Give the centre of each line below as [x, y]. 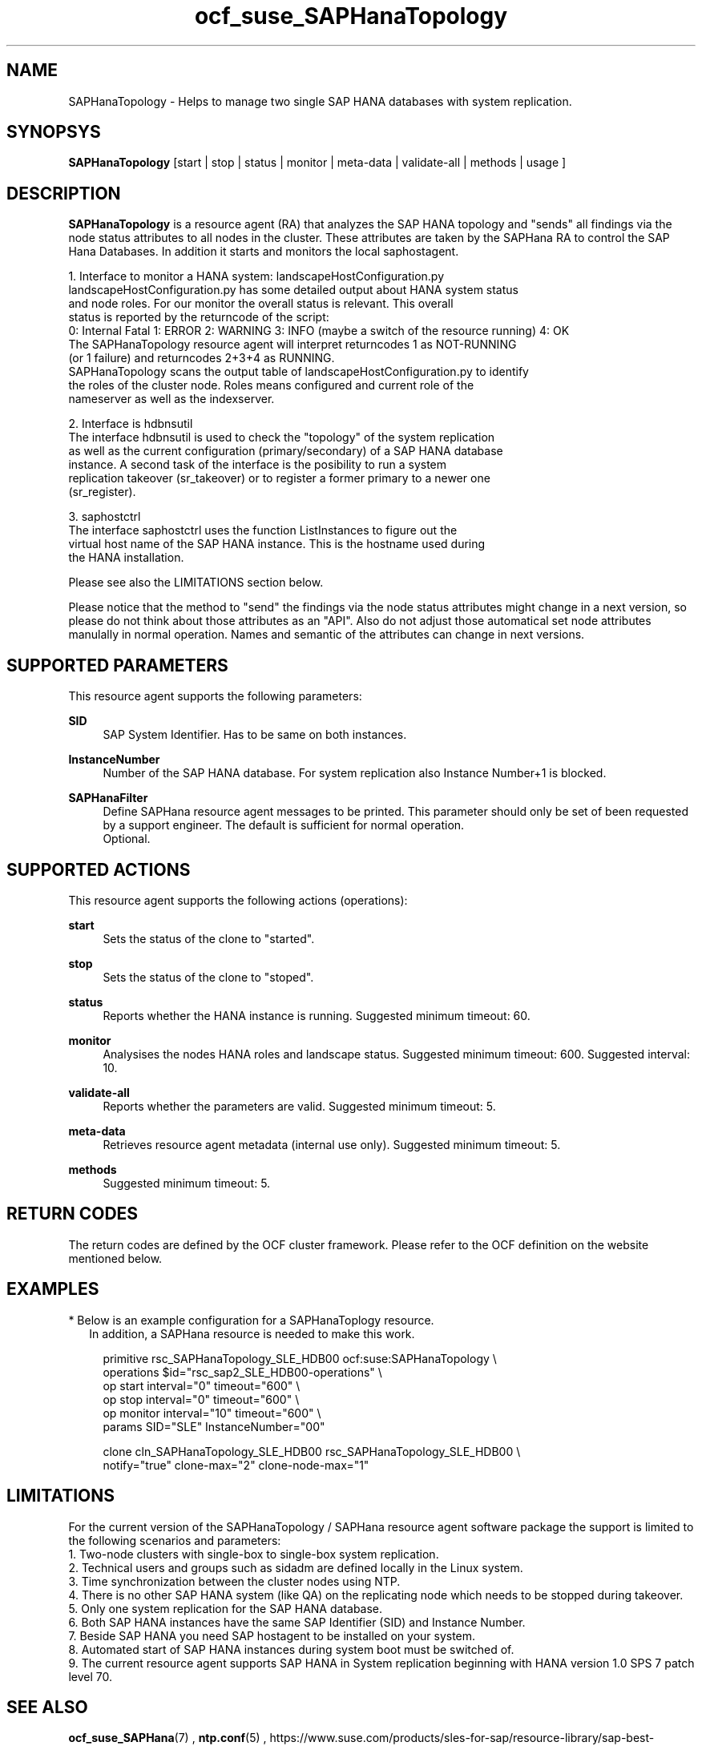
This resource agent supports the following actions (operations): [238, 900]
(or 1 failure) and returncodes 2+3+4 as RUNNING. [202, 358]
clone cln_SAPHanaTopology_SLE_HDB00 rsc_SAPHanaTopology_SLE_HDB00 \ [312, 1451]
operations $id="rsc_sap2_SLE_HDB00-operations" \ [242, 1372]
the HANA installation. [126, 558]
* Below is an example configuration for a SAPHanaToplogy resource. [251, 1320]
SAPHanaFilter [108, 798]
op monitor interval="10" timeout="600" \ [212, 1413]
